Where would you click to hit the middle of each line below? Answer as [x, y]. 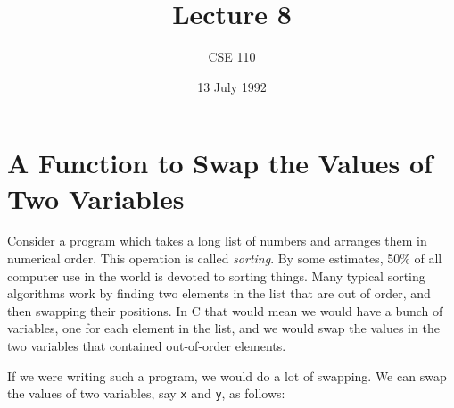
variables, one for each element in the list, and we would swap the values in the [223, 328]
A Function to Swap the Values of [220, 163]
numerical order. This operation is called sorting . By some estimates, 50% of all [225, 258]
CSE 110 [232, 57]
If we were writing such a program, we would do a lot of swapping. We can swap [227, 375]
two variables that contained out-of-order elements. [147, 346]
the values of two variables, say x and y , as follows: [146, 393]
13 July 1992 [232, 86]
